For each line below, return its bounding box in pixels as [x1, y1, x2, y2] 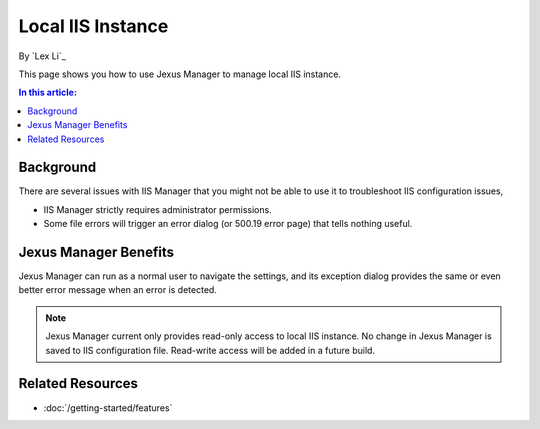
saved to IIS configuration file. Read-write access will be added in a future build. [45, 344, 375, 356]
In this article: [18, 86, 77, 99]
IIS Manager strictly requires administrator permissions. [43, 203, 272, 215]
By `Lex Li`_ [18, 50, 67, 62]
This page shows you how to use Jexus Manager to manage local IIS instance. [18, 68, 342, 80]
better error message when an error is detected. [18, 284, 217, 296]
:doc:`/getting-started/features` [43, 401, 173, 414]
